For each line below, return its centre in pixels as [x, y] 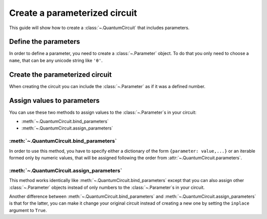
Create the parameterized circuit [61, 74]
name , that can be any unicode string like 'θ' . [56, 60]
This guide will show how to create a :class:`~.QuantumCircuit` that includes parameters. [99, 28]
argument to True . [28, 210]
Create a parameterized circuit [73, 13]
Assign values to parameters [54, 101]
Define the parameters [44, 42]
